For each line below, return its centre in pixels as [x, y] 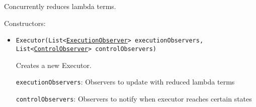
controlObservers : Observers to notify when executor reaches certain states [134, 98]
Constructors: [25, 23]
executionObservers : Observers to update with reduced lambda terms [125, 82]
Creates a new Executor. [54, 65]
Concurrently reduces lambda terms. [60, 6]
